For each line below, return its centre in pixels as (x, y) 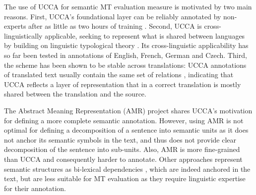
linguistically (23, 35)
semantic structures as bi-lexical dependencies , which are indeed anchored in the (127, 169)
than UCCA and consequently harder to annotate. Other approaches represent (123, 159)
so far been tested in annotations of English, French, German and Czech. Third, (126, 55)
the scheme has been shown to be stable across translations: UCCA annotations (125, 65)
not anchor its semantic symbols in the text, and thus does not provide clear (120, 139)
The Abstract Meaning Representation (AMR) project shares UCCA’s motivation (128, 110)
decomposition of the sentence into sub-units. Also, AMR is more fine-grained (122, 149)
